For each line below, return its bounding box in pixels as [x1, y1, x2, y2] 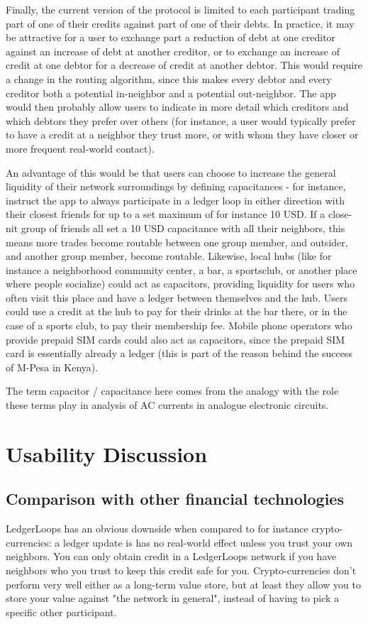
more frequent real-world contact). [6, 141, 155, 155]
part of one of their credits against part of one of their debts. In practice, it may [6, 16, 355, 31]
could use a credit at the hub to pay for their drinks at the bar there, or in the [6, 304, 347, 319]
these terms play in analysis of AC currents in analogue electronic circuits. [6, 398, 329, 412]
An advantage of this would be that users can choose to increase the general [6, 165, 336, 180]
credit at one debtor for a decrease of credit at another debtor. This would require [6, 58, 362, 72]
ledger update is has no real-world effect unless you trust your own [63, 535, 353, 549]
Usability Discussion [6, 439, 208, 468]
